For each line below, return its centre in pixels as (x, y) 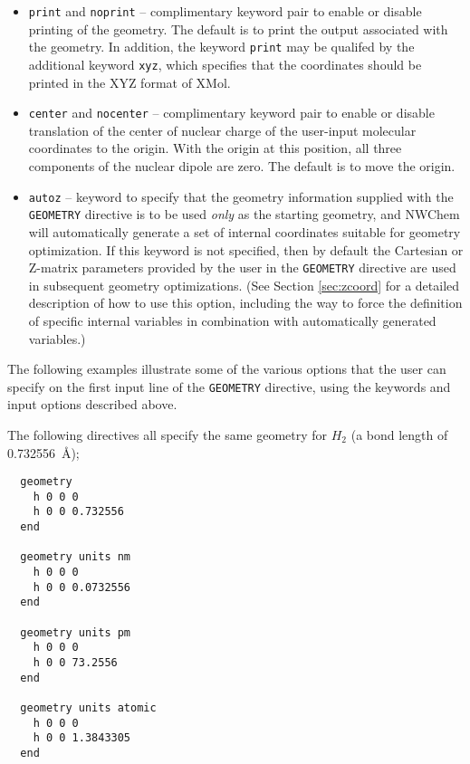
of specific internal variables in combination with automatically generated (232, 320)
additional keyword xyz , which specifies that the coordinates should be (225, 64)
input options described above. (92, 404)
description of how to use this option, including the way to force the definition (245, 303)
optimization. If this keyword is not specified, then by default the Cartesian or (246, 249)
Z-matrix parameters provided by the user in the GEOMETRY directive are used (242, 267)
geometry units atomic (88, 708)
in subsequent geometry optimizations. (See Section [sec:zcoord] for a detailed (244, 285)
